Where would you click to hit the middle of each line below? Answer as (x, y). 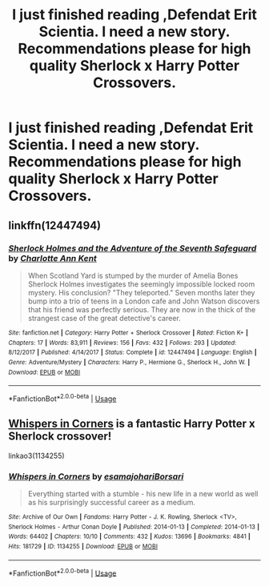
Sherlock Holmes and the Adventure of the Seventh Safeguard (132, 248)
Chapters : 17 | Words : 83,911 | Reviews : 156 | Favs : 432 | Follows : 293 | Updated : (122, 343)
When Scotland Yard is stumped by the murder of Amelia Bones (133, 275)
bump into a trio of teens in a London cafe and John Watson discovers (144, 301)
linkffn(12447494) (55, 225)
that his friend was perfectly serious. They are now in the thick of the (142, 309)
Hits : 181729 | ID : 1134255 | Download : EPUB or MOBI (83, 546)
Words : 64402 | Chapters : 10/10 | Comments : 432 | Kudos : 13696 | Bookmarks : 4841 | (129, 537)
